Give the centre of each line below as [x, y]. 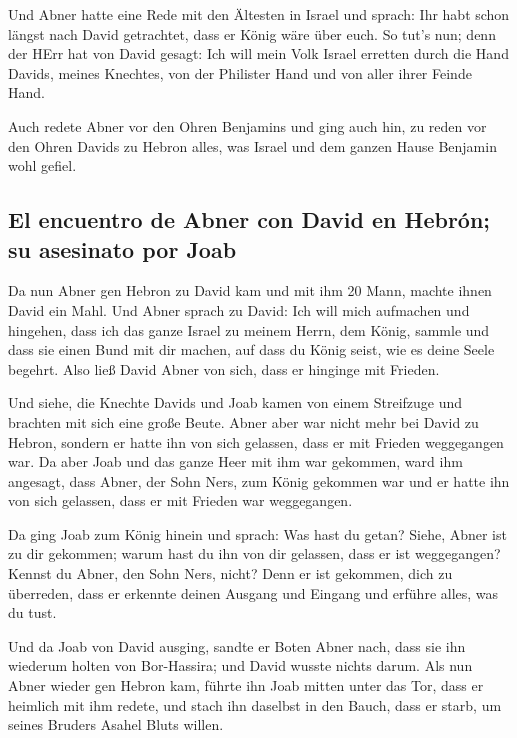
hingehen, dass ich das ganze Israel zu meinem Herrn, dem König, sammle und [249, 329]
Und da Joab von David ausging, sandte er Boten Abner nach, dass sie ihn [237, 645]
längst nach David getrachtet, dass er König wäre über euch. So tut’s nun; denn [252, 33]
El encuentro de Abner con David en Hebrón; [249, 219]
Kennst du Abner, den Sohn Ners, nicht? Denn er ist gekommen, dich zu [230, 573]
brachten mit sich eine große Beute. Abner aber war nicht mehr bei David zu [243, 421]
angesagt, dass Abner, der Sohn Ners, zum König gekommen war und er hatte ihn [259, 480]
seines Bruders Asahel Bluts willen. [116, 724]
